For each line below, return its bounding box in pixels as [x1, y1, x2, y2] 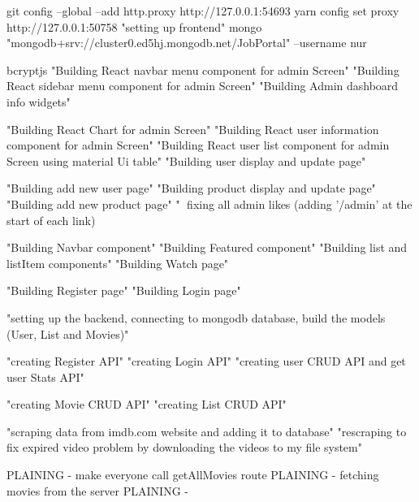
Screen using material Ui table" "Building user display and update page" [6, 152, 366, 169]
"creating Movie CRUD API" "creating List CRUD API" [6, 396, 287, 413]
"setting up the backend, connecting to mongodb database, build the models [6, 309, 386, 326]
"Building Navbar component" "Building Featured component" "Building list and [6, 239, 408, 256]
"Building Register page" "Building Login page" [6, 282, 241, 299]
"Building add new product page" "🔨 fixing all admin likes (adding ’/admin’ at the [6, 195, 413, 212]
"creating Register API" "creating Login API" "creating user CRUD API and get [6, 353, 406, 370]
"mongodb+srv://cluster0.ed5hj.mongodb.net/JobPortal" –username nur [6, 34, 367, 51]
